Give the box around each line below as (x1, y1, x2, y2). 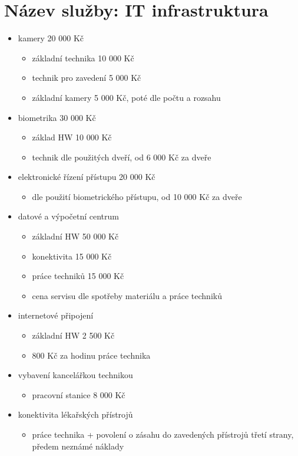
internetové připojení (18, 309, 94, 322)
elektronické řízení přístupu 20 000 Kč (18, 170, 155, 183)
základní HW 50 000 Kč (32, 230, 119, 242)
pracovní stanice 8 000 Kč (32, 388, 125, 401)
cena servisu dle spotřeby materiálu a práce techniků (32, 289, 222, 301)
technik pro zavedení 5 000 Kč (32, 71, 141, 84)
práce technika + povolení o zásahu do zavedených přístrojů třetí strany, (32, 428, 294, 440)
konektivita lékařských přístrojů (18, 408, 133, 421)
